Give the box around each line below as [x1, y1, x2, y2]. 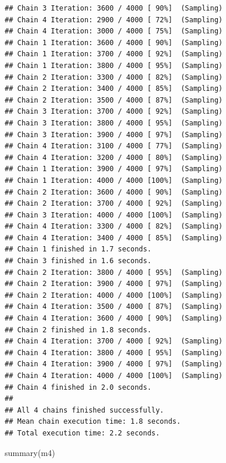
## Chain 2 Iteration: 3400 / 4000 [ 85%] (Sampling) [5, 84, 223, 93]
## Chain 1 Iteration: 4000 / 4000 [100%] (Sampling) [5, 176, 223, 185]
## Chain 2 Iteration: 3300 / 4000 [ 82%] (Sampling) [5, 73, 223, 81]
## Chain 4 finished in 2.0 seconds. [5, 383, 152, 391]
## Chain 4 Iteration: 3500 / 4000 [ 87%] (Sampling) [5, 302, 223, 311]
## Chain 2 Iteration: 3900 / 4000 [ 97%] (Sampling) [5, 280, 223, 288]
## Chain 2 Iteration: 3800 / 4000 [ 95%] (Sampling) [5, 268, 223, 277]
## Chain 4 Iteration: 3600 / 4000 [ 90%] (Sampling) [5, 314, 223, 323]
